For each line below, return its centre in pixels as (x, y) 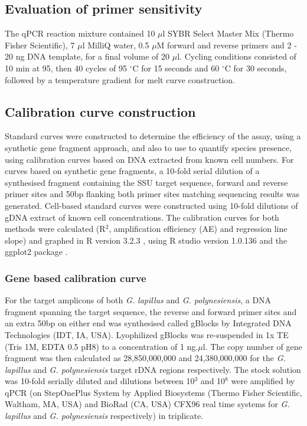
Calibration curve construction (100, 111)
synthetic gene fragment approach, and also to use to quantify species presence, (148, 147)
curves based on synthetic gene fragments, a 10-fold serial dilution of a (132, 171)
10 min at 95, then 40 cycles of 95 (66, 68)
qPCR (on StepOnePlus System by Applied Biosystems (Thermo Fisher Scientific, (153, 392)
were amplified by (263, 381)
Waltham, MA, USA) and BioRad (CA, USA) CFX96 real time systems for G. (147, 404)
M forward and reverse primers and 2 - (227, 45)
